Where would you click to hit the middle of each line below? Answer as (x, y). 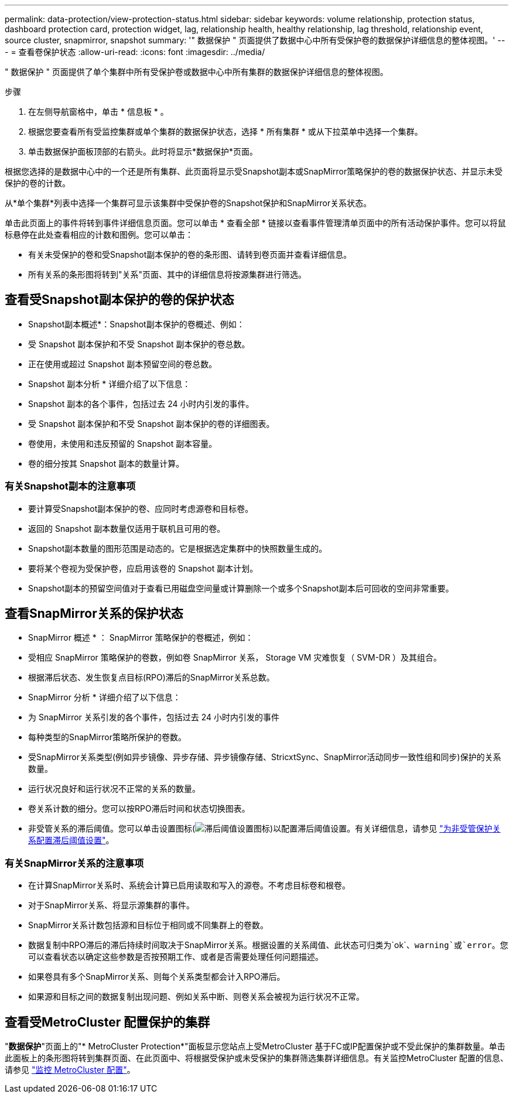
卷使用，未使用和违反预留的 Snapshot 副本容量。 (123, 443)
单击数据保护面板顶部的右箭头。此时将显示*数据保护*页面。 (143, 151)
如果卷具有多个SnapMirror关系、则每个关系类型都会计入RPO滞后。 (157, 977)
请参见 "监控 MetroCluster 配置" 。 (70, 1070)
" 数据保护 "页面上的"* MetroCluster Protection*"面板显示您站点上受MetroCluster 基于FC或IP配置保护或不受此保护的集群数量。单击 (255, 1046)
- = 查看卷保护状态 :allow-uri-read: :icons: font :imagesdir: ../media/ (135, 52)
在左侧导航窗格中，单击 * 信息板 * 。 (98, 112)
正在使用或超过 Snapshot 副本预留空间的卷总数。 (123, 364)
